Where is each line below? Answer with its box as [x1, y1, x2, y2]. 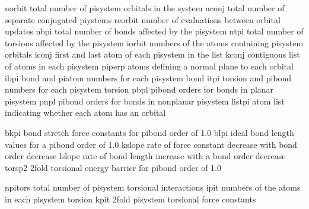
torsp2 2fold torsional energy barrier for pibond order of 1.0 [5, 161, 221, 173]
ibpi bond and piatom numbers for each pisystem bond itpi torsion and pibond [5, 71, 292, 84]
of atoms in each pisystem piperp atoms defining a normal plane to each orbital [5, 59, 294, 72]
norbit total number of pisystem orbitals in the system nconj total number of [5, 2, 285, 14]
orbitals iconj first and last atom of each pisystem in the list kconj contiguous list [5, 48, 300, 61]
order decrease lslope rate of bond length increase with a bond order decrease [5, 150, 286, 162]
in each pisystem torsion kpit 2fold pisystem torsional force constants [5, 192, 256, 205]
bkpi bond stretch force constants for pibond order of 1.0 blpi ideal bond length [5, 126, 294, 138]
